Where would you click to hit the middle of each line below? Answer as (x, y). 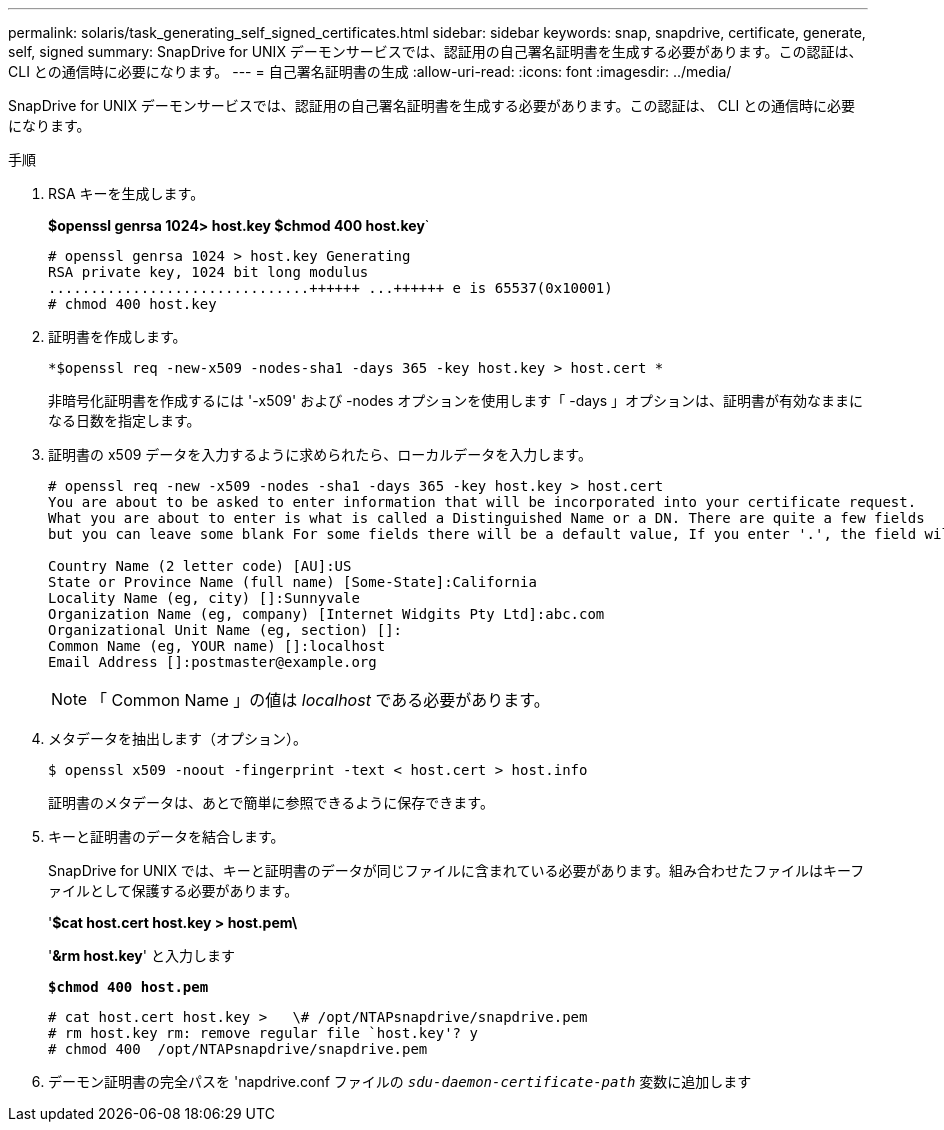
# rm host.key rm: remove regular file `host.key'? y (263, 1033)
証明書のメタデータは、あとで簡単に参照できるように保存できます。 (271, 802)
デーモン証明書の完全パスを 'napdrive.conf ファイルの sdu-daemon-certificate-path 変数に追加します (400, 1081)
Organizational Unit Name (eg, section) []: (225, 630)
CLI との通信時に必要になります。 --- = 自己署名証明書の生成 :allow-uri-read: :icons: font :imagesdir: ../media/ (370, 71)
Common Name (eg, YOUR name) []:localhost (217, 646)
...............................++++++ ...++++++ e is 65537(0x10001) (330, 288)
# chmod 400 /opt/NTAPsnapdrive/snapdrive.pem (238, 1049)
